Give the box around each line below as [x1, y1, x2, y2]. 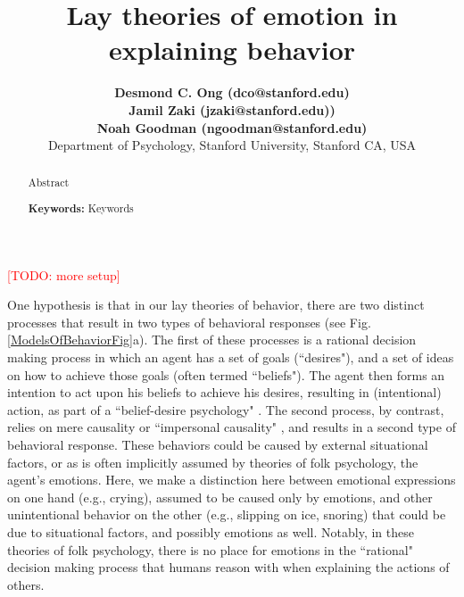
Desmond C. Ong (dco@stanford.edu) [114, 83, 350, 102]
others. [7, 575, 45, 593]
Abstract [28, 175, 70, 190]
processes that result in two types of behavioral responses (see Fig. [7, 312, 371, 331]
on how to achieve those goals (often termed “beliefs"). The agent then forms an [7, 365, 445, 384]
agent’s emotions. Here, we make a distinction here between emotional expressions [7, 470, 456, 489]
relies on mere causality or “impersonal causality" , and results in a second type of [7, 418, 456, 436]
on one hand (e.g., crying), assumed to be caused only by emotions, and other [7, 487, 433, 506]
